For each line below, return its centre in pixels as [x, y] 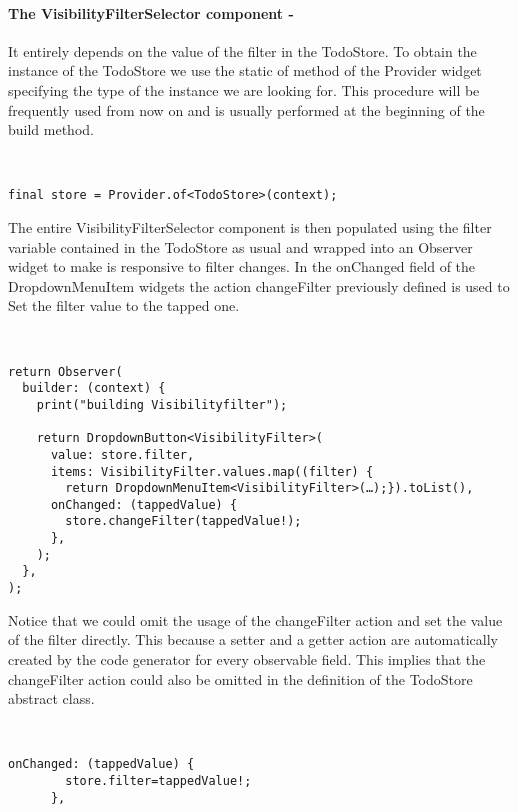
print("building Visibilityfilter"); [162, 404]
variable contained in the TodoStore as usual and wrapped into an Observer [240, 246]
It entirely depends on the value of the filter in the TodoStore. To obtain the [242, 50]
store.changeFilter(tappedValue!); [183, 521]
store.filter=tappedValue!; [158, 780]
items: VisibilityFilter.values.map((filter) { [212, 471]
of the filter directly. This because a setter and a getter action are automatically [253, 639]
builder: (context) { [94, 388]
